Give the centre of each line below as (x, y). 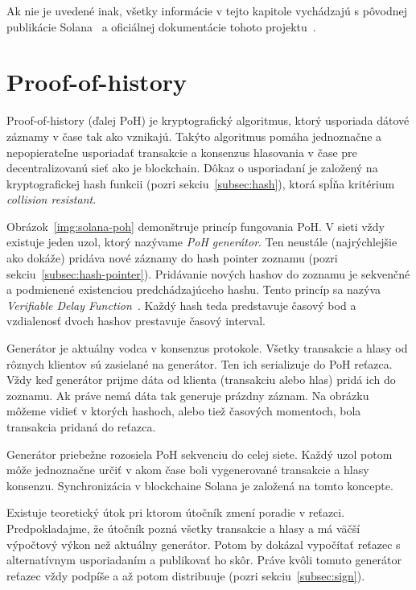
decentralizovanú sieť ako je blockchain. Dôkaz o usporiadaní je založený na (192, 168)
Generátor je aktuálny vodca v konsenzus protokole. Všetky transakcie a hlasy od (207, 348)
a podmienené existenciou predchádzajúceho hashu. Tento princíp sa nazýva (194, 289)
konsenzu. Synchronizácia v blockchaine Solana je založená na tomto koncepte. (200, 485)
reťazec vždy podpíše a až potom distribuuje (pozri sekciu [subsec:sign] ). (186, 575)
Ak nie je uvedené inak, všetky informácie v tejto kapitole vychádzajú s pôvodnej (207, 10)
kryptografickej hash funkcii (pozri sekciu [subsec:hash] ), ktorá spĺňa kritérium (201, 183)
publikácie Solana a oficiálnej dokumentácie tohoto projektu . (161, 26)
